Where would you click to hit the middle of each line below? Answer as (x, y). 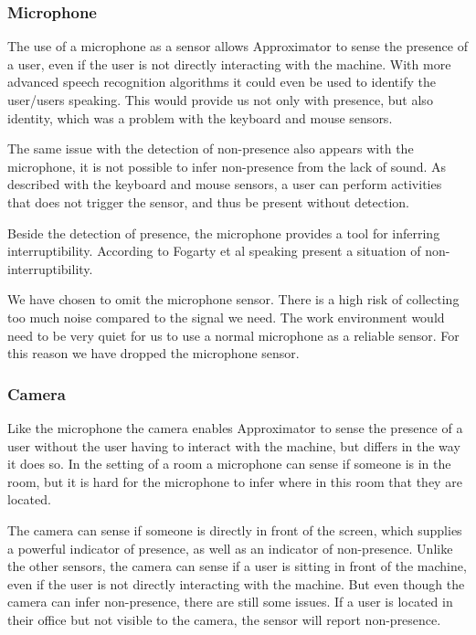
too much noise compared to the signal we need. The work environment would (226, 317)
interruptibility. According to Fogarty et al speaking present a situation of (214, 251)
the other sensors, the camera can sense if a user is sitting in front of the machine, (237, 566)
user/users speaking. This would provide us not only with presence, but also (220, 100)
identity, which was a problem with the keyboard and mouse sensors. (200, 117)
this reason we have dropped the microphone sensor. (153, 353)
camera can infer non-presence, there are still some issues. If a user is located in (230, 602)
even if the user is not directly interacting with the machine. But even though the (236, 583)
